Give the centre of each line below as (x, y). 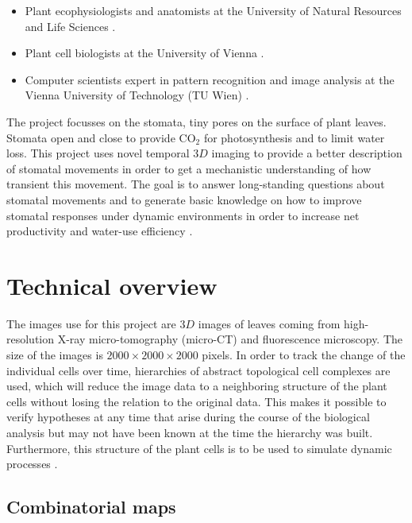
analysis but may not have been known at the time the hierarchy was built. (190, 432)
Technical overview (112, 285)
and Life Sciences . (70, 26)
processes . (32, 464)
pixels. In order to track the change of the (304, 355)
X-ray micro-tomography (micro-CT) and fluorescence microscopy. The (230, 339)
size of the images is (55, 355)
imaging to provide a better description (307, 153)
